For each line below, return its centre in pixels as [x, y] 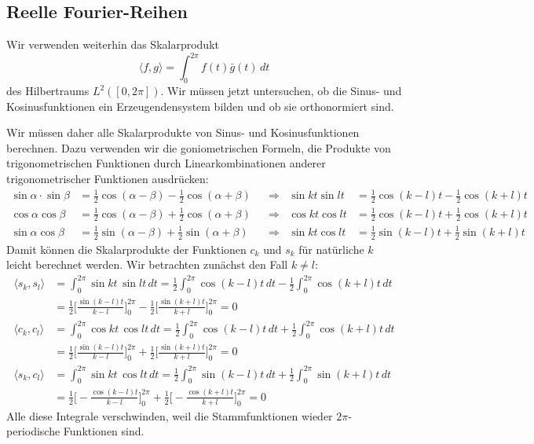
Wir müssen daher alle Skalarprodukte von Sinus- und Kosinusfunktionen [183, 132]
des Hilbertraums [48, 91]
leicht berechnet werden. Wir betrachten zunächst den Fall [147, 264]
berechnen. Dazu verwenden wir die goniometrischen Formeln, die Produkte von [199, 147]
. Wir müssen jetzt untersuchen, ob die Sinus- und [281, 91]
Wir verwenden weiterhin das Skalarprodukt [113, 44]
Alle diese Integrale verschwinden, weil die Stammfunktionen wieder [170, 415]
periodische [33, 431]
